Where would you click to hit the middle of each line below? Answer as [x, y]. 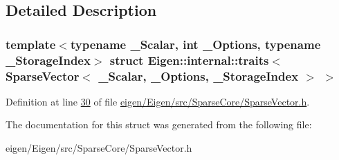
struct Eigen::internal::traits [189, 60]
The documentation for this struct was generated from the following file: [159, 124]
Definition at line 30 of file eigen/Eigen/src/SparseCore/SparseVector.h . [158, 101]
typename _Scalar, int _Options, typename [195, 44]
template [31, 44]
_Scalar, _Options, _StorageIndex [199, 76]
